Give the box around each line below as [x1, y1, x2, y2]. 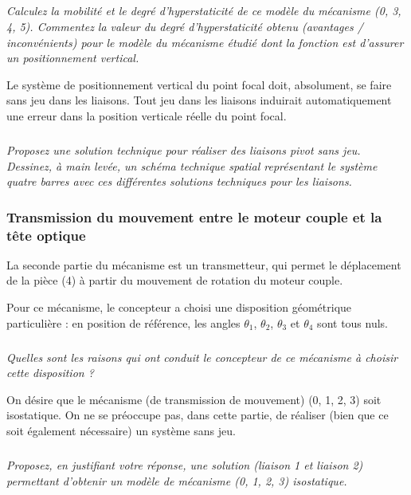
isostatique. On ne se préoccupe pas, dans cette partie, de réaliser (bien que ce [6, 407, 389, 423]
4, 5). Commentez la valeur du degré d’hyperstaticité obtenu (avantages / [6, 18, 363, 34]
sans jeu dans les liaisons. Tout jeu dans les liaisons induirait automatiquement [6, 92, 392, 108]
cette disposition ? [6, 364, 94, 381]
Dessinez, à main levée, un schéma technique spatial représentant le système [6, 157, 378, 174]
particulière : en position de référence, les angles [6, 314, 241, 331]
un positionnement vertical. [6, 49, 139, 66]
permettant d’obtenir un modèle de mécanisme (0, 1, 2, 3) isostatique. [6, 472, 347, 489]
